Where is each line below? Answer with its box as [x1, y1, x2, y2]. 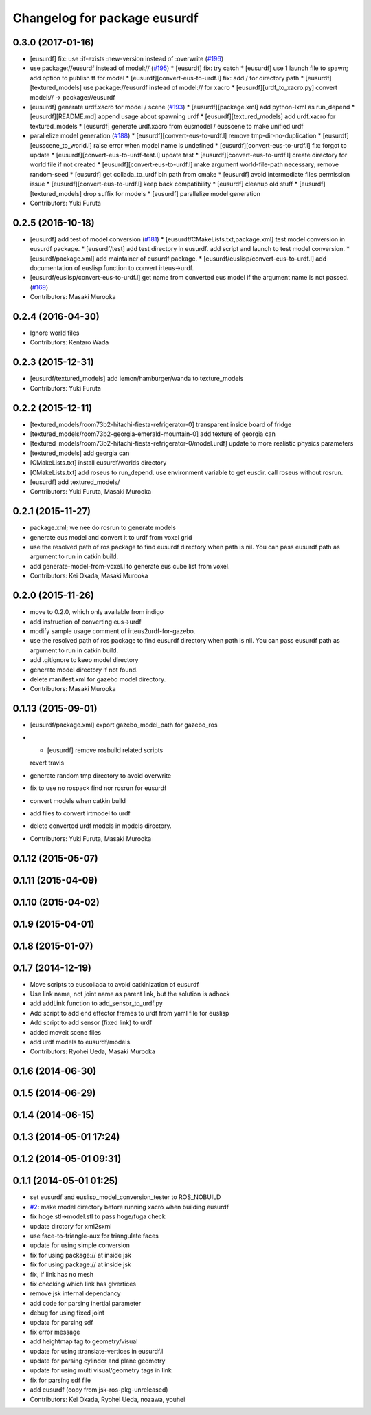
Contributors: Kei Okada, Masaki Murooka [30, 571, 148, 580]
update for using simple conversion [30, 1241, 131, 1249]
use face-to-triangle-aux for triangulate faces [30, 1231, 159, 1240]
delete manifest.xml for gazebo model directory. [30, 674, 166, 683]
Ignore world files [30, 329, 80, 337]
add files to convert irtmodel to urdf [30, 809, 131, 818]
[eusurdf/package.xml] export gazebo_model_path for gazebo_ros [30, 721, 218, 729]
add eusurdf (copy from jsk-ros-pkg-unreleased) [30, 1385, 168, 1394]
